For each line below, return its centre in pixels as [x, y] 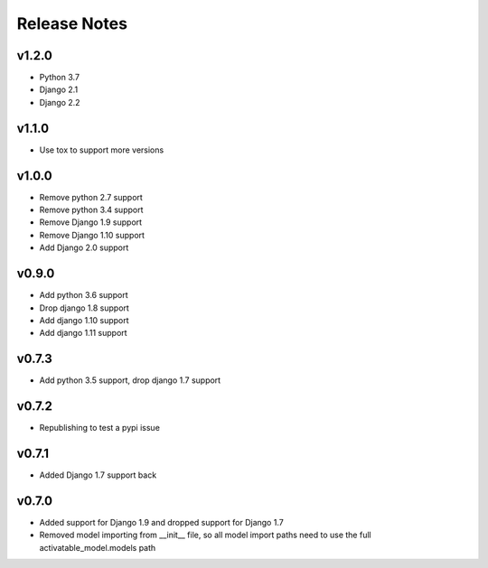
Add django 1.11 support [83, 333]
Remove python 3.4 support [91, 210]
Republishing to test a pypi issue [99, 428]
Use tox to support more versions [102, 150]
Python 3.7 [60, 78]
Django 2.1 [59, 89]
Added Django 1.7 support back [98, 475]
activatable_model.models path [98, 547]
